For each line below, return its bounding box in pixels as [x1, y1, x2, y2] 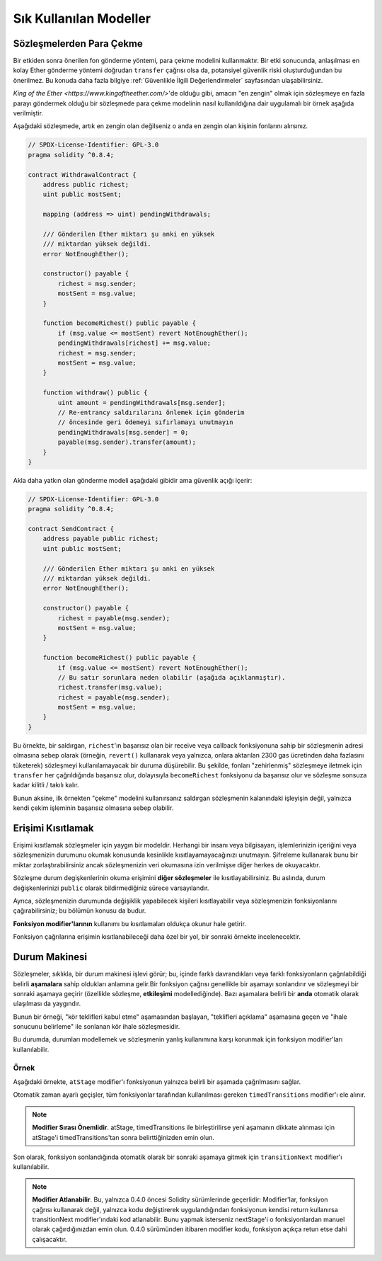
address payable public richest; [42, 535, 159, 543]
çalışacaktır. [32, 1235, 67, 1243]
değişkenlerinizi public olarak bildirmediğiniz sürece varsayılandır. [13, 884, 209, 892]
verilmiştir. [13, 109, 44, 118]
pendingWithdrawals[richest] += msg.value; [57, 339, 212, 347]
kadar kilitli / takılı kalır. [13, 781, 79, 789]
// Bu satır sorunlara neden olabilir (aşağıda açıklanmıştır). [57, 673, 286, 681]
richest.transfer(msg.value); [57, 683, 163, 692]
